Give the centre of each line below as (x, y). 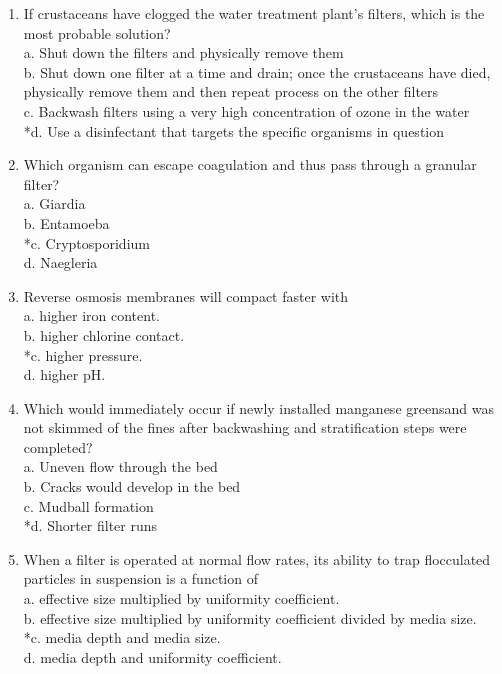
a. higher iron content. (92, 315)
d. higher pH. (64, 374)
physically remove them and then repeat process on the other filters (231, 91)
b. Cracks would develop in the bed (132, 486)
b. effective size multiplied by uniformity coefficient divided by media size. (250, 617)
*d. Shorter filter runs (90, 525)
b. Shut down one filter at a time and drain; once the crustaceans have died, (257, 71)
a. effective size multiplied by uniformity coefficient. (181, 598)
